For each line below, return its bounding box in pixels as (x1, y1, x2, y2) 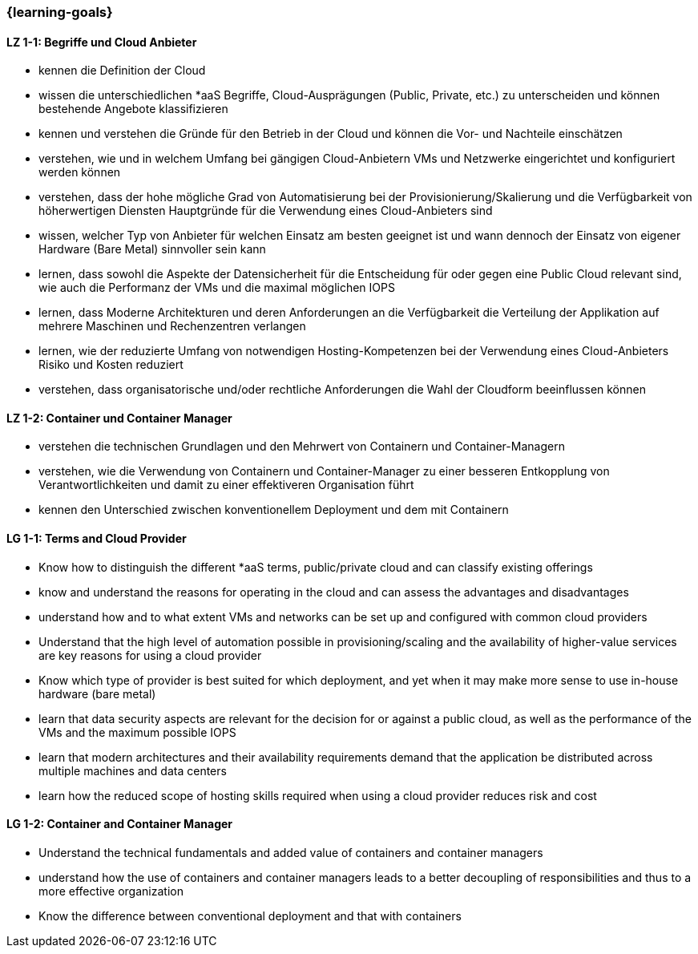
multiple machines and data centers (38, 763, 227, 778)
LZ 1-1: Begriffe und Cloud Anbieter (6, 34, 197, 49)
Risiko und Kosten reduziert (38, 358, 184, 372)
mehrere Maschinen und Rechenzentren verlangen (38, 319, 306, 333)
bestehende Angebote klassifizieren (38, 102, 228, 116)
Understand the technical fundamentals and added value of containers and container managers (38, 845, 543, 859)
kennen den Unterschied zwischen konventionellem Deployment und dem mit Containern (38, 503, 509, 517)
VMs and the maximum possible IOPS (38, 725, 236, 739)
